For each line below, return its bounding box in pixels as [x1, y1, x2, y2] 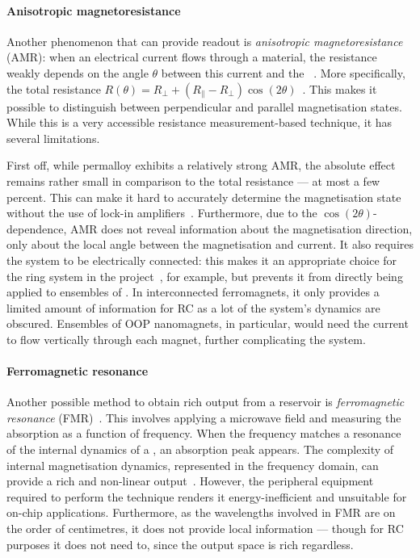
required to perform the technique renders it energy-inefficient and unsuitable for [6, 488, 407, 505]
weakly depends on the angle [6, 64, 149, 81]
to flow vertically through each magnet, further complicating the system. [6, 330, 366, 347]
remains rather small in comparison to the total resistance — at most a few [6, 172, 380, 189]
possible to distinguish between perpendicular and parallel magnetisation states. [6, 98, 402, 115]
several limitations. [6, 129, 100, 146]
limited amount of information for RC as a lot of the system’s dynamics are [6, 299, 380, 316]
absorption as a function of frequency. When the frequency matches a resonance [6, 425, 401, 442]
